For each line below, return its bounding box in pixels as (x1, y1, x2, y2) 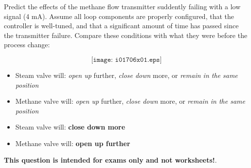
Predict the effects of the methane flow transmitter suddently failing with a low (4, 1, 241, 11)
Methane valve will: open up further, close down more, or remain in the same (15, 96, 245, 106)
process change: (4, 39, 50, 50)
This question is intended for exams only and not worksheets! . (4, 154, 217, 165)
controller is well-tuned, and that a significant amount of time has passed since (4, 20, 239, 31)
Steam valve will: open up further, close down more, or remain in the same (15, 70, 238, 80)
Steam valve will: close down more (15, 122, 125, 132)
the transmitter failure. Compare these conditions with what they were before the (4, 30, 248, 40)
